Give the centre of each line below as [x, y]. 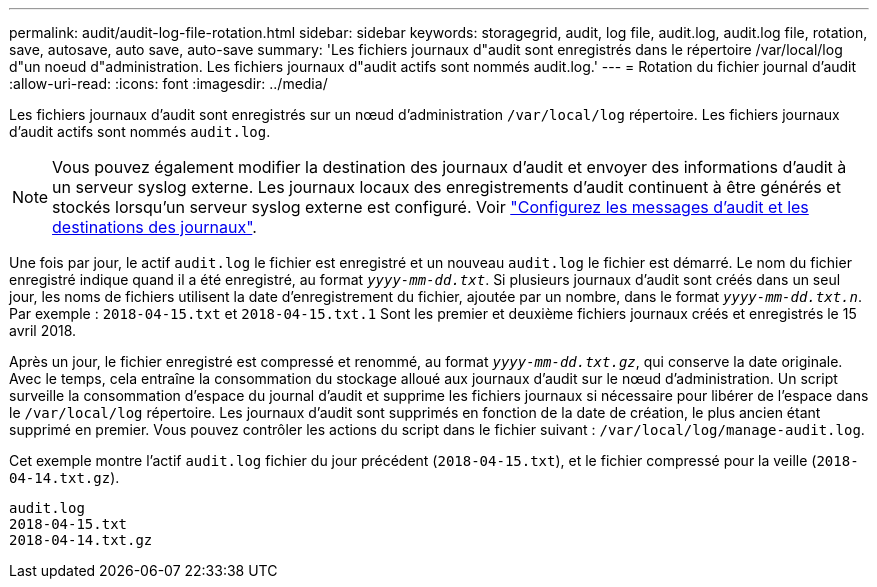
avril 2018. [43, 330]
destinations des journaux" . [154, 227]
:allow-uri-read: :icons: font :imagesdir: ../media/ [168, 83]
